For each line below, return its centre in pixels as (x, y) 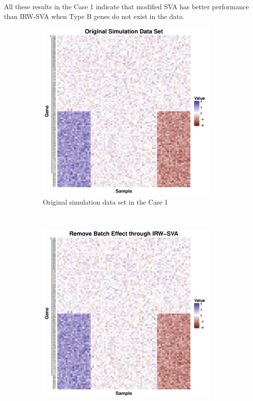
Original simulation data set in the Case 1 (106, 201)
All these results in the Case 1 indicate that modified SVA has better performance (126, 6)
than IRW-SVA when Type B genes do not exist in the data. (94, 16)
